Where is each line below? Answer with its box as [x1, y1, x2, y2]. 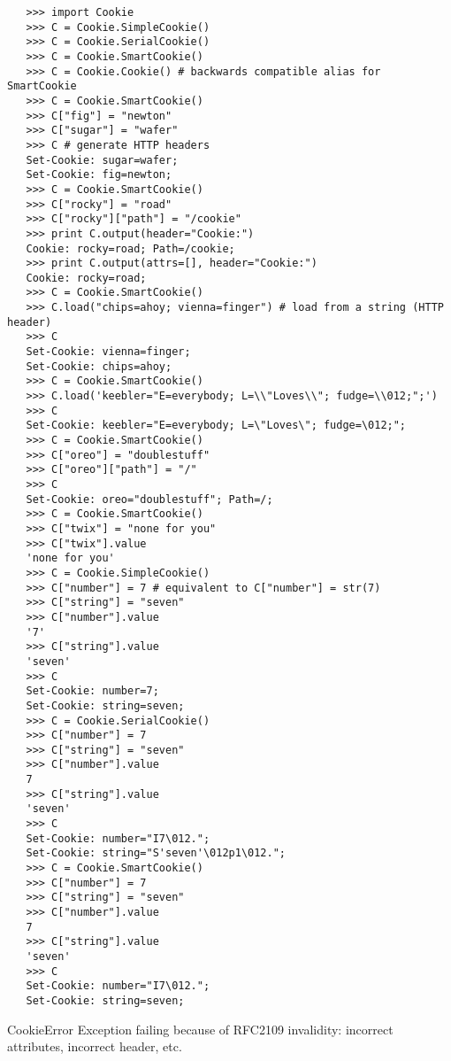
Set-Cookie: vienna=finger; [26, 345, 191, 359]
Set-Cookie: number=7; [26, 685, 159, 698]
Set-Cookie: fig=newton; [26, 168, 172, 182]
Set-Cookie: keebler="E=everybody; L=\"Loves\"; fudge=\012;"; [26, 419, 407, 432]
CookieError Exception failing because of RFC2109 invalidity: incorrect [7, 1019, 394, 1038]
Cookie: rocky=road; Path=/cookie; [26, 242, 235, 255]
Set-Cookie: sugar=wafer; [26, 153, 179, 167]
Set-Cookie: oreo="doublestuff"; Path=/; [26, 492, 273, 506]
